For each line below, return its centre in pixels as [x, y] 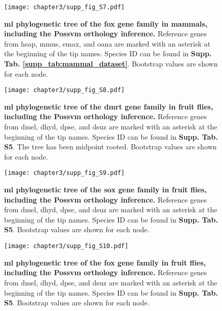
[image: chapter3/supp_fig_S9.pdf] [65, 173]
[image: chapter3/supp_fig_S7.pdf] [65, 7]
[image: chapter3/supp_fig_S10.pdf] [66, 246]
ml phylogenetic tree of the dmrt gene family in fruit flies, [109, 106]
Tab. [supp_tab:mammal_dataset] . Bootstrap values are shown [111, 64]
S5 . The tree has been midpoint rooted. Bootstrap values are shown [110, 147]
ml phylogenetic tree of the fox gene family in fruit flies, [105, 262]
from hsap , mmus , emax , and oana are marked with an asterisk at [107, 43]
